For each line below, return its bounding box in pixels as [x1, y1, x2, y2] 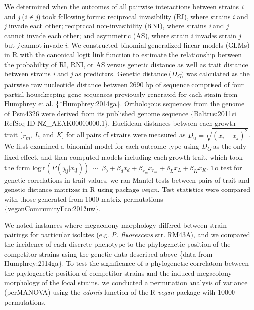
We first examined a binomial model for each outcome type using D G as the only [4, 141, 247, 152]
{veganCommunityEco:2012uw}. [4, 203, 101, 214]
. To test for [206, 162, 242, 172]
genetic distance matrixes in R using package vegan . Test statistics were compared [4, 184, 251, 194]
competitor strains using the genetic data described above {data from [4, 248, 212, 259]
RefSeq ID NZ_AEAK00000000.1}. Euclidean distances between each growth [4, 118, 236, 128]
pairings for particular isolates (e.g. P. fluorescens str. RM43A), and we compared [4, 229, 250, 239]
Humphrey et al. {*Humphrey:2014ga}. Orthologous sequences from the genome [4, 98, 245, 109]
